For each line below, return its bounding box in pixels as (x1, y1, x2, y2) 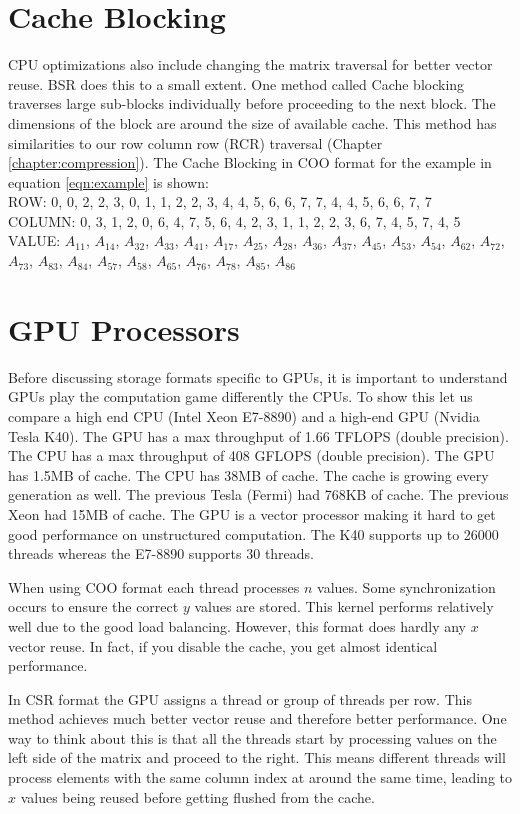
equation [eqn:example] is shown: (8, 171, 209, 192)
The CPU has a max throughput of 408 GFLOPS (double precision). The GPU (8, 445, 495, 466)
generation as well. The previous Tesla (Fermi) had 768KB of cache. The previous (8, 484, 509, 505)
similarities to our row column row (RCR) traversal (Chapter (8, 132, 383, 153)
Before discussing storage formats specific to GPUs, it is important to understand (8, 366, 508, 387)
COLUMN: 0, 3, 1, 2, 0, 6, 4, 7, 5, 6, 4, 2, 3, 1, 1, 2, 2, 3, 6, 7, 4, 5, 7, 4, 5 (8, 210, 461, 231)
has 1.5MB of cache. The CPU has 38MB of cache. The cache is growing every (8, 464, 489, 485)
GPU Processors (8, 308, 240, 349)
